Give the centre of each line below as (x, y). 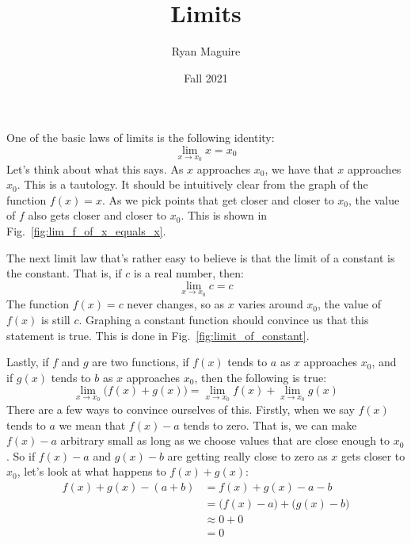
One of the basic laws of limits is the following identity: (141, 138)
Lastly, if (28, 362)
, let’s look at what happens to (91, 471)
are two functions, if (141, 362)
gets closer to (373, 455)
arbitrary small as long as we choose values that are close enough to (225, 440)
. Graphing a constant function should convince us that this (224, 319)
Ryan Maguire (206, 51)
